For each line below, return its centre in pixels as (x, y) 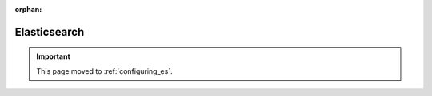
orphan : (28, 9)
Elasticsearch (50, 32)
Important (54, 56)
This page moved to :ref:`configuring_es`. (104, 71)
